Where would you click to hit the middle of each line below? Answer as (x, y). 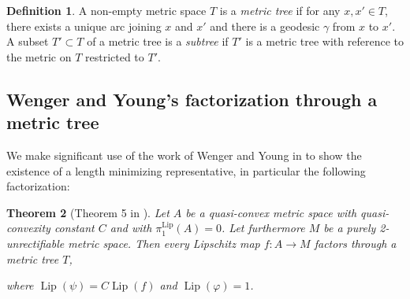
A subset (28, 41)
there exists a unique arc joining (84, 26)
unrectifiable (35, 243)
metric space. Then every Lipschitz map (164, 243)
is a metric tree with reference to (324, 41)
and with (131, 228)
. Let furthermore (263, 228)
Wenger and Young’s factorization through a (192, 99)
